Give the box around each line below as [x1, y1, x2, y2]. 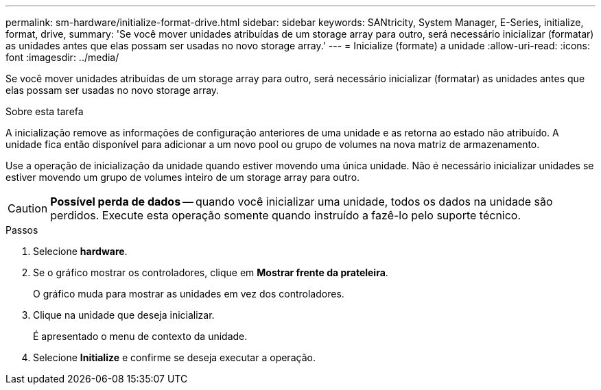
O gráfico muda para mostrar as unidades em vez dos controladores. [33, 288, 344, 300]
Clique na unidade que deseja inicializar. [33, 309, 215, 321]
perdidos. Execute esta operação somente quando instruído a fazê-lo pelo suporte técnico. [50, 208, 521, 222]
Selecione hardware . [33, 245, 128, 257]
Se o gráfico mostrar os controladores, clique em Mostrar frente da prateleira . [33, 267, 388, 278]
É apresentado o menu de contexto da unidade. [33, 330, 248, 342]
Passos [5, 224, 38, 236]
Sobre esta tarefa [5, 106, 84, 117]
